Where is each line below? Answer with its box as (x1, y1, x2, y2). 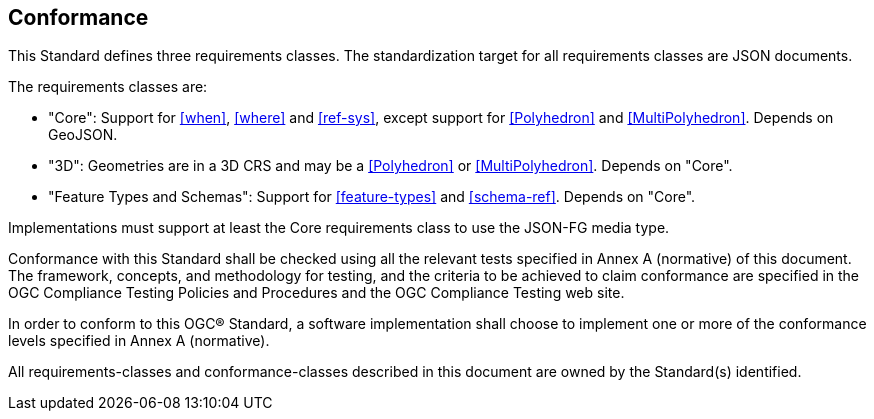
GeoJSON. (48, 126, 118, 144)
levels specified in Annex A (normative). (8, 332, 270, 350)
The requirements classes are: (8, 78, 208, 96)
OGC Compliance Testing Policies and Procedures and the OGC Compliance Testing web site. (8, 284, 625, 302)
